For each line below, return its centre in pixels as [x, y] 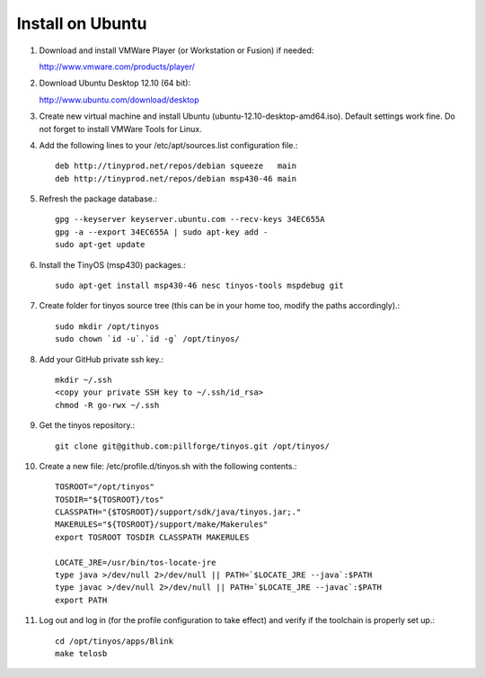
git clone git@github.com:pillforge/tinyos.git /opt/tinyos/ [192, 446]
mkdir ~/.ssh [84, 379]
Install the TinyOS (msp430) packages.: [112, 264]
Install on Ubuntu [82, 23]
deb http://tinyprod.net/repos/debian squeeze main [176, 166]
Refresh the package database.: [98, 199]
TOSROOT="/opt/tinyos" [105, 487]
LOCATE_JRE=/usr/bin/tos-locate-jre [136, 562]
